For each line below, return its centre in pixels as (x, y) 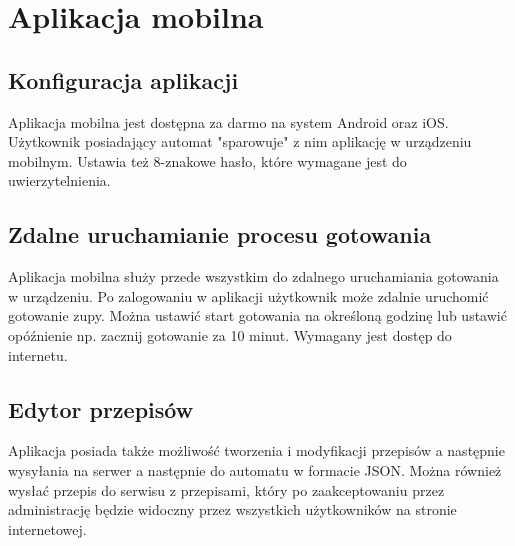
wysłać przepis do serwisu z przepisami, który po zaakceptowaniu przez (226, 489)
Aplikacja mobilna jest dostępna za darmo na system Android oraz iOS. (228, 121)
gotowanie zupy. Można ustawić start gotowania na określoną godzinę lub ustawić (257, 315)
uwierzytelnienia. (59, 180)
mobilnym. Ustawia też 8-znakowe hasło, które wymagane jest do (207, 160)
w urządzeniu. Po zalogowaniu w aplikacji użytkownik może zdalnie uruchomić (248, 295)
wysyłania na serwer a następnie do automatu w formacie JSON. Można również (255, 469)
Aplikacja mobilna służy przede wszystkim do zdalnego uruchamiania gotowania (253, 276)
